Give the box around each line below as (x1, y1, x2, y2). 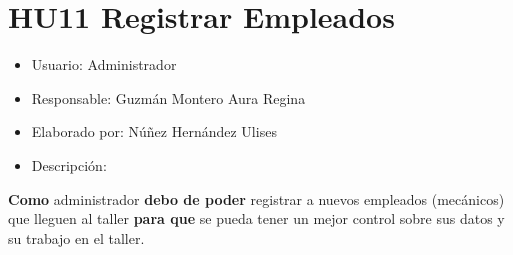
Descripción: (31, 154, 107, 175)
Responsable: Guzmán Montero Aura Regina (31, 87, 306, 108)
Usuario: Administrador (31, 54, 177, 75)
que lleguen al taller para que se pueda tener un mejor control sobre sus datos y (8, 208, 505, 229)
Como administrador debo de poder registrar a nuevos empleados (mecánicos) (8, 188, 505, 209)
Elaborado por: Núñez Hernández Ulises (31, 121, 277, 142)
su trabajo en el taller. (8, 227, 145, 248)
